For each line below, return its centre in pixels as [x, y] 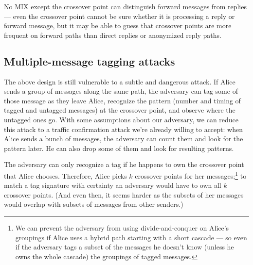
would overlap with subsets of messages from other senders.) [94, 204]
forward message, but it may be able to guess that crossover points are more [118, 25]
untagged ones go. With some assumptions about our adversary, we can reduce [121, 119]
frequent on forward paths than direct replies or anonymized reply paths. [113, 35]
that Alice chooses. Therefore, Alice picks [65, 175]
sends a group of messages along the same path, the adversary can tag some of [121, 91]
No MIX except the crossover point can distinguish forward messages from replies [125, 6]
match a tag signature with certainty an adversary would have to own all [113, 185]
